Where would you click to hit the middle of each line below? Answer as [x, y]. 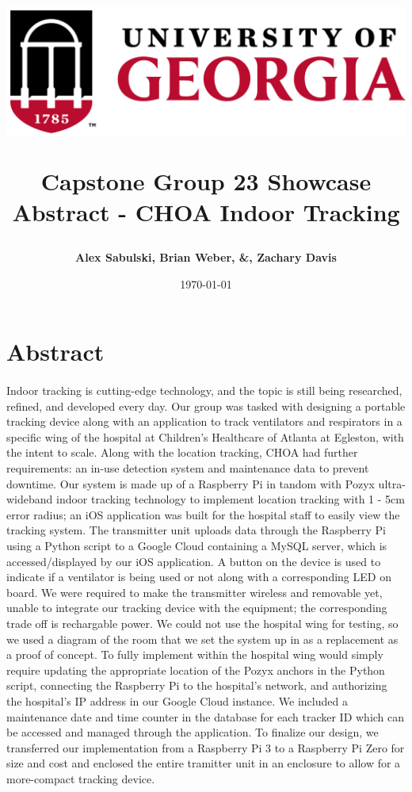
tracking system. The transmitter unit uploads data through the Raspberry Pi [196, 530]
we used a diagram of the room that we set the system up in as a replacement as [202, 639]
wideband [30, 499]
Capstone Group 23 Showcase [206, 180]
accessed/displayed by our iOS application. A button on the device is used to [194, 561]
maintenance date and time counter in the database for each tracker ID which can [206, 716]
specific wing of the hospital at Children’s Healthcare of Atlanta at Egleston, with [205, 436]
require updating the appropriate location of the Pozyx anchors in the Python [196, 670]
